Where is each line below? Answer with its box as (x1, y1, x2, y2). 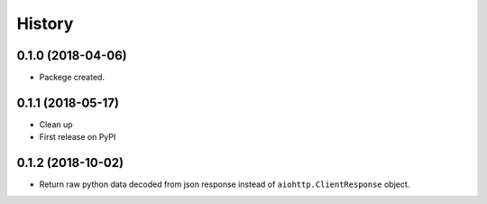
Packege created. (39, 72, 106, 83)
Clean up (39, 118, 73, 130)
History (16, 14, 74, 33)
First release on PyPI (39, 132, 116, 143)
